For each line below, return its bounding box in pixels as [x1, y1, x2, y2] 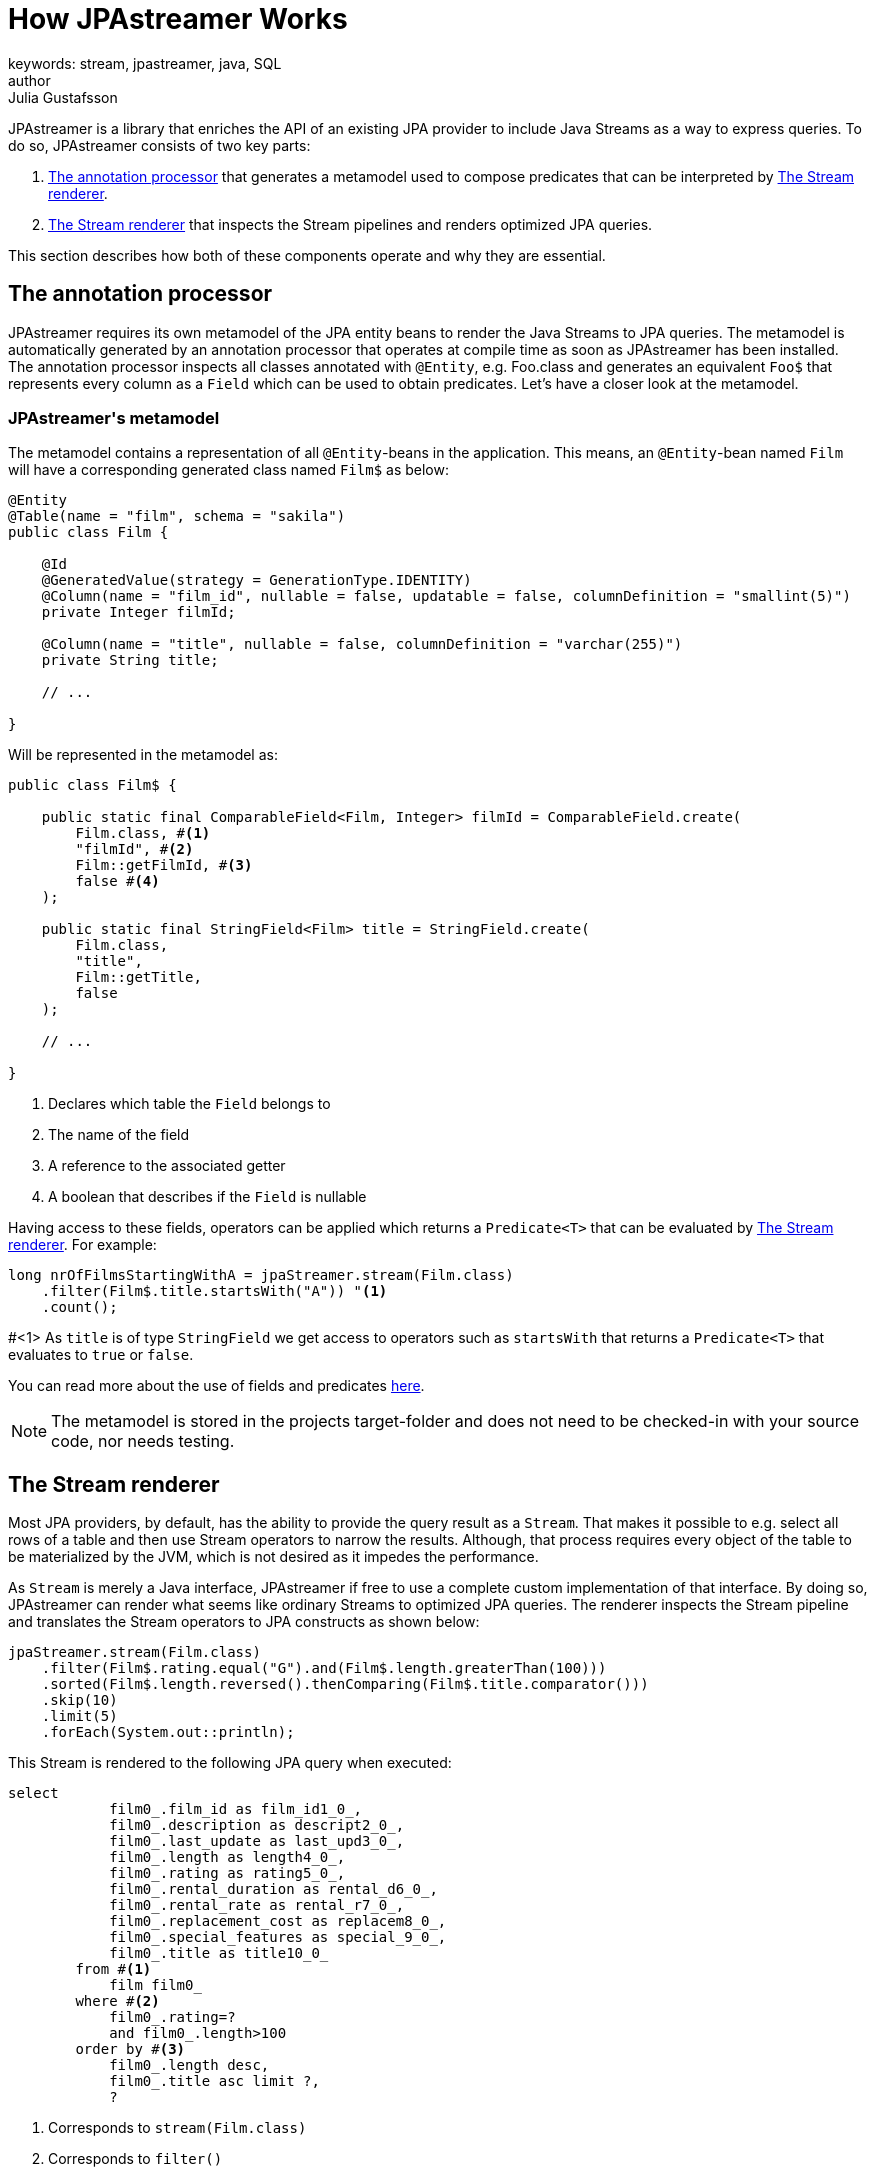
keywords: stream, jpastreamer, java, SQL [8, 54, 282, 72]
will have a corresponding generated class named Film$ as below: [8, 461, 449, 479]
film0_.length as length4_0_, [109, 1849, 346, 1866]
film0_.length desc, [109, 2057, 270, 2074]
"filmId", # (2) [75, 841, 194, 858]
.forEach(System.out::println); [41, 1724, 295, 1741]
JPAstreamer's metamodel [8, 407, 220, 428]
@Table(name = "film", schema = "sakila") [8, 508, 346, 525]
